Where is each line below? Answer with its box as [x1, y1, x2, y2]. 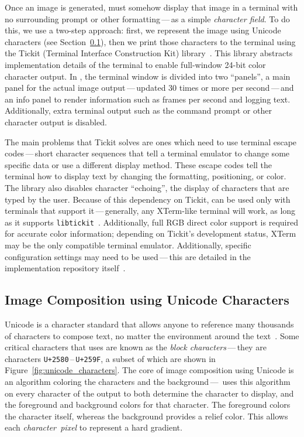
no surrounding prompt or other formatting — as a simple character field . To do [5, 12, 290, 25]
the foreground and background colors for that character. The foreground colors [5, 398, 291, 411]
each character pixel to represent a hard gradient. [5, 421, 182, 433]
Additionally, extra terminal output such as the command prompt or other [5, 104, 272, 117]
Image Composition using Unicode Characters [5, 291, 289, 309]
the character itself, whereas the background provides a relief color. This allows [5, 409, 288, 422]
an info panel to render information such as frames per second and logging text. [5, 93, 291, 105]
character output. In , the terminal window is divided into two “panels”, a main [5, 70, 291, 82]
